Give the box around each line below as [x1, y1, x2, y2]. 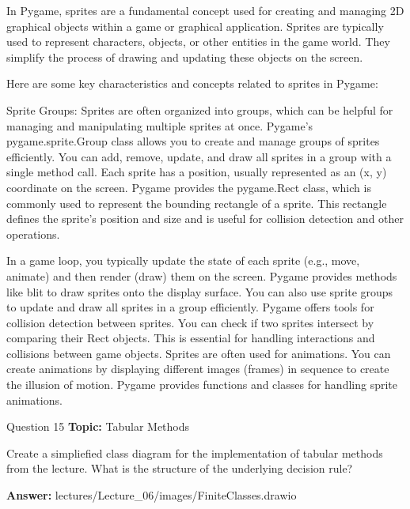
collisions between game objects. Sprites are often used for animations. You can [6, 345, 391, 361]
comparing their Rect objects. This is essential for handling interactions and [6, 330, 375, 346]
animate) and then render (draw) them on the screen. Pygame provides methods [6, 267, 397, 284]
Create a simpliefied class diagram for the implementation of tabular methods [6, 444, 383, 461]
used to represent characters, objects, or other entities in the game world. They [6, 33, 390, 50]
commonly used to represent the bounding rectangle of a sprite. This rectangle [6, 194, 387, 211]
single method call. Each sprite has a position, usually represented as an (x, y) [6, 164, 387, 180]
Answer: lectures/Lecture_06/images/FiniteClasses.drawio [6, 487, 297, 503]
